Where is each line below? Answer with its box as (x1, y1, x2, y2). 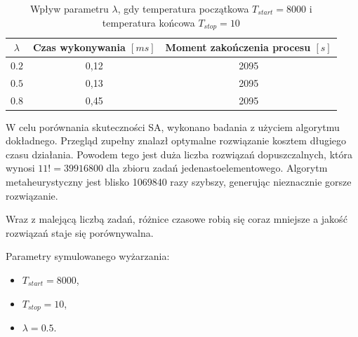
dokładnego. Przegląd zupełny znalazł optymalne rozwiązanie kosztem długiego (6, 133, 347, 148)
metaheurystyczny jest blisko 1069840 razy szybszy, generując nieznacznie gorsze (6, 174, 352, 189)
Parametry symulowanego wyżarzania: (6, 249, 170, 263)
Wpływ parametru (30, 1, 109, 15)
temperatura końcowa (102, 15, 195, 29)
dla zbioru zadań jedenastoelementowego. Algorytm (106, 160, 328, 175)
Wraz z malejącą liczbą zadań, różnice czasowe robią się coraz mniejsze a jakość (6, 212, 347, 226)
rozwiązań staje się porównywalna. (6, 225, 154, 240)
